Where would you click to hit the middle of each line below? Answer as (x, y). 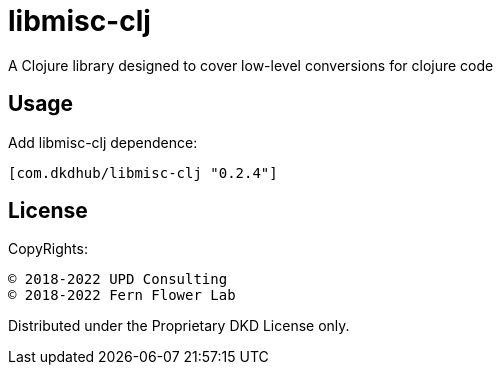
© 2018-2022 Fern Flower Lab (122, 295)
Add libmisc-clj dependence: (103, 142)
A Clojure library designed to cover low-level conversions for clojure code (251, 65)
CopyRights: (48, 249)
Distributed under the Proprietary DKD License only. (179, 326)
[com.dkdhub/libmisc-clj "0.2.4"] (143, 172)
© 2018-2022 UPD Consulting (118, 279)
